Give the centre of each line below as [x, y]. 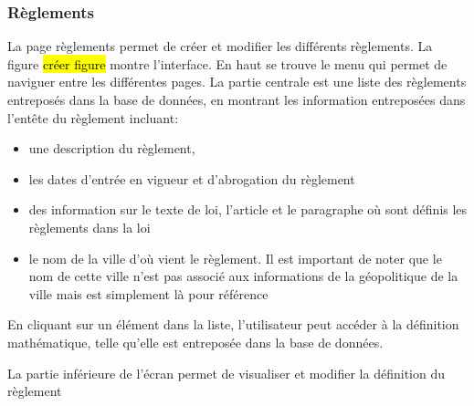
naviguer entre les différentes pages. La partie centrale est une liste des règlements [237, 82]
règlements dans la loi [90, 227]
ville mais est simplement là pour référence [148, 293]
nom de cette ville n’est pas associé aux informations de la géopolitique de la [243, 276]
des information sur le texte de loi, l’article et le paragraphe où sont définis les [248, 209]
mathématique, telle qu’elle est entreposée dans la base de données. [195, 342]
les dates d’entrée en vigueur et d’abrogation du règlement [192, 178]
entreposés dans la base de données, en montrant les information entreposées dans [237, 99]
